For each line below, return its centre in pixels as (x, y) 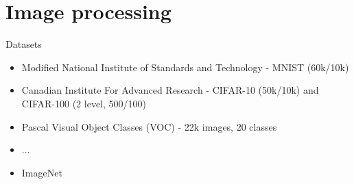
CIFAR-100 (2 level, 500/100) (84, 103)
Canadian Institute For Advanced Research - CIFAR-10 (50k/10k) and (170, 90)
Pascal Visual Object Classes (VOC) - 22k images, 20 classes (149, 126)
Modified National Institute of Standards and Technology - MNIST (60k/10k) (185, 67)
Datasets (24, 44)
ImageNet (42, 172)
